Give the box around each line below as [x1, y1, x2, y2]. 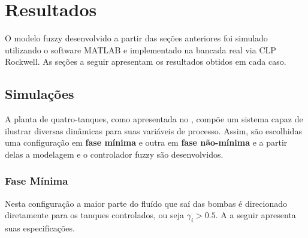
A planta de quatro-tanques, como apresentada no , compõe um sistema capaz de [5, 113, 303, 125]
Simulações [5, 85, 74, 103]
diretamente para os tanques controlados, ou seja [5, 209, 185, 221]
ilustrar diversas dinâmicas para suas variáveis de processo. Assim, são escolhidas [5, 124, 302, 137]
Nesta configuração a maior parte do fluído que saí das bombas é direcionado [5, 197, 288, 209]
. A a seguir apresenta [215, 209, 296, 221]
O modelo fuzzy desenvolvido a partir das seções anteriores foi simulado [5, 32, 268, 44]
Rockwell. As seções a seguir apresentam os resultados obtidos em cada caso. [5, 55, 286, 68]
